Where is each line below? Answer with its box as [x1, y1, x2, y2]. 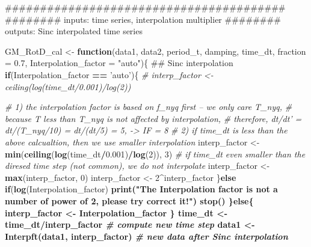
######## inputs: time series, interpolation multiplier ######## [5, 13, 281, 25]
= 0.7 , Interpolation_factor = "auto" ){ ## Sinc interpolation [5, 56, 233, 69]
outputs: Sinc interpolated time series [5, 25, 143, 37]
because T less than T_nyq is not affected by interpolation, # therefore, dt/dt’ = [5, 112, 302, 124]
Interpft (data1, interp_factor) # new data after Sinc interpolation [5, 230, 288, 242]
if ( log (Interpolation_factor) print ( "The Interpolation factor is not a [5, 183, 278, 195]
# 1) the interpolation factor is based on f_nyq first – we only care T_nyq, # [5, 100, 292, 113]
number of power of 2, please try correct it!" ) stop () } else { [5, 194, 254, 207]
